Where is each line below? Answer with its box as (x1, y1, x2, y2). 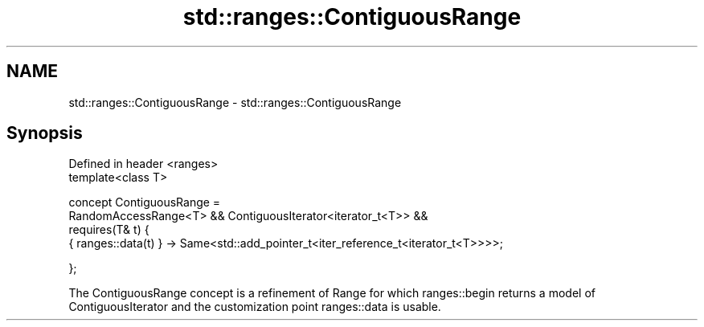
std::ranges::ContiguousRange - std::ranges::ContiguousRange (68, 95, 402, 109)
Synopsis (6, 123, 83, 144)
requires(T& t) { (68, 223, 149, 237)
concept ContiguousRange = (68, 195, 221, 210)
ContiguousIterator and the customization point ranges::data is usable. (68, 300, 441, 314)
